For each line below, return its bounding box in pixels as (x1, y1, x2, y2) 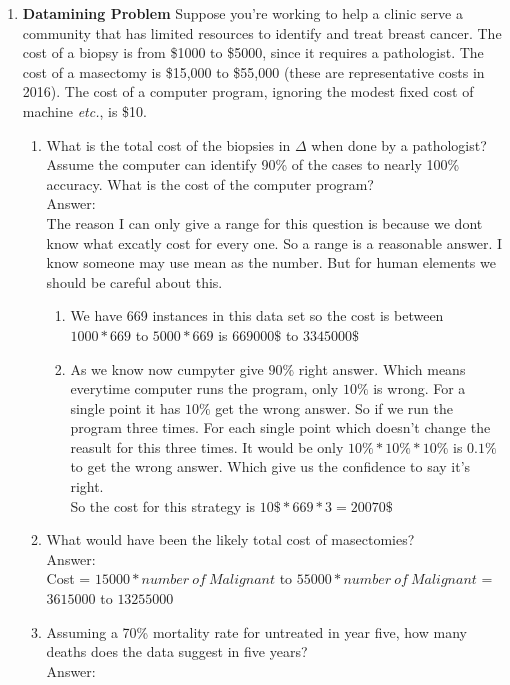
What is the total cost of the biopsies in (46, 134, 291, 155)
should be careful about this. (46, 271, 223, 292)
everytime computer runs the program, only (70, 378, 339, 399)
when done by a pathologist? (311, 134, 487, 155)
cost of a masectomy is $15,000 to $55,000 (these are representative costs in (22, 61, 485, 82)
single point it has (70, 397, 181, 418)
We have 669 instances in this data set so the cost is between (70, 305, 444, 326)
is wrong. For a (373, 378, 466, 399)
